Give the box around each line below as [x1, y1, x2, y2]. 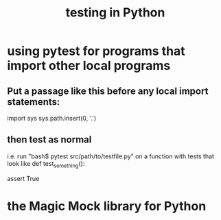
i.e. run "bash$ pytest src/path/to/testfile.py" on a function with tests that [7, 152, 215, 160]
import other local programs [7, 58, 171, 73]
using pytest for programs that [7, 43, 185, 59]
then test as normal [7, 134, 92, 145]
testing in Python [65, 5, 165, 21]
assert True [7, 174, 40, 182]
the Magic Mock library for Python [7, 198, 207, 214]
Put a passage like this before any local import [7, 85, 209, 97]
